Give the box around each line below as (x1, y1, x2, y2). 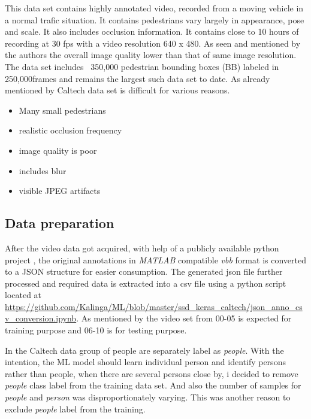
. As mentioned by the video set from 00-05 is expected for (76, 312, 292, 324)
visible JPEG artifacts (19, 184, 101, 197)
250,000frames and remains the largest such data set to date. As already (5, 72, 270, 84)
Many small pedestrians (19, 104, 106, 116)
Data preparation (5, 214, 114, 232)
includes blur (19, 164, 67, 177)
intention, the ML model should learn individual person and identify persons (5, 356, 286, 368)
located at (5, 289, 42, 301)
